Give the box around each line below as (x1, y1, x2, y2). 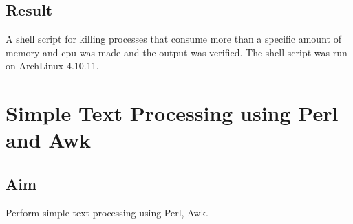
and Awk (6, 126, 92, 154)
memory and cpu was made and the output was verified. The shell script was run (6, 45, 347, 59)
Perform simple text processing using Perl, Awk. (6, 205, 208, 219)
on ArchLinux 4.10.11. (6, 58, 99, 73)
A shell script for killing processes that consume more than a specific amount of (6, 32, 341, 46)
